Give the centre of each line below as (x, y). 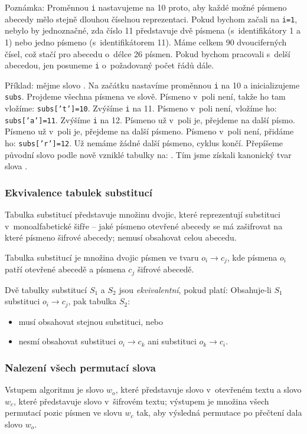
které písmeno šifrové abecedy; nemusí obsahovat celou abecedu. (121, 237)
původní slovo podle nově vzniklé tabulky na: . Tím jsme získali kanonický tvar (148, 154)
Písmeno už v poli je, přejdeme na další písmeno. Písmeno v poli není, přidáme (149, 131)
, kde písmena (252, 257)
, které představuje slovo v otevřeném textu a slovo (208, 389)
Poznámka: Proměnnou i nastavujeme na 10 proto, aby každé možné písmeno (146, 7)
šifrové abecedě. (166, 269)
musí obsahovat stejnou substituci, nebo (91, 321)
